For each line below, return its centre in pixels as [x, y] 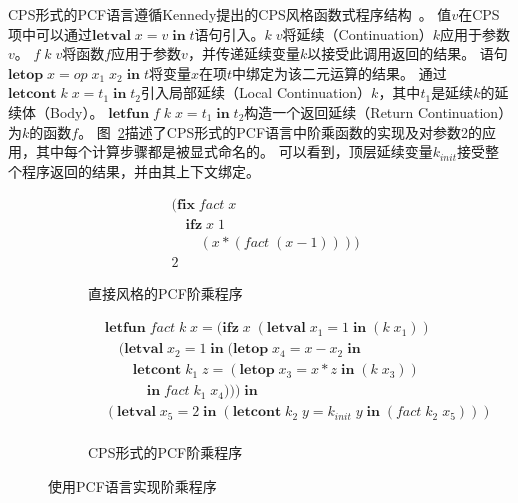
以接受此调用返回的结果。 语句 [407, 53]
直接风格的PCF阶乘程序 [165, 293]
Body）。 [76, 111]
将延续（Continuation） [357, 33]
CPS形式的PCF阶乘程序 [165, 452]
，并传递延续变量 [243, 53]
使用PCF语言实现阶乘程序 [132, 485]
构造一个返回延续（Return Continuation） [375, 111]
